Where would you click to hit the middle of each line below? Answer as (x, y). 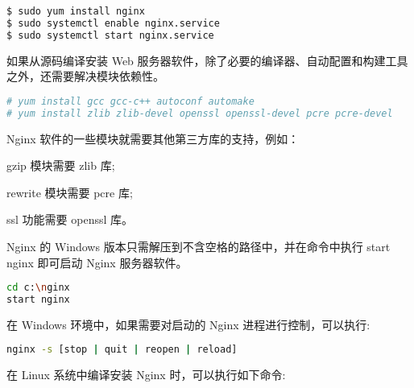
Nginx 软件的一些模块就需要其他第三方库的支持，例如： (153, 138)
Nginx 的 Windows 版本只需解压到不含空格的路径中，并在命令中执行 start (199, 246)
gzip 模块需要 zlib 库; (61, 165)
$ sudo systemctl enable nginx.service (113, 23)
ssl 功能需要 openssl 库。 (70, 219)
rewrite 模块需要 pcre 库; (70, 192)
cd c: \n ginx (38, 288)
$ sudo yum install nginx (76, 11)
